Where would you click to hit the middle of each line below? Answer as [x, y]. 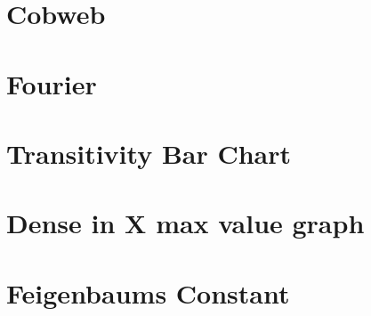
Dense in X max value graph [185, 223]
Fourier [52, 83]
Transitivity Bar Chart [149, 153]
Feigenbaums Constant [148, 292]
